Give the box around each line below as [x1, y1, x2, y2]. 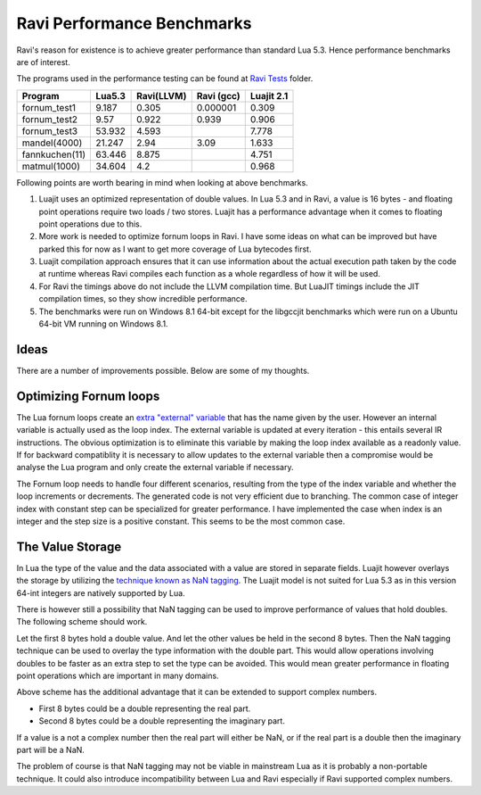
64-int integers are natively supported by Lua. [16, 587, 186, 598]
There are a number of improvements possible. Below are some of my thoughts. [16, 365, 310, 376]
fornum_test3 [21, 125, 78, 137]
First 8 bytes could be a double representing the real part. [38, 703, 251, 714]
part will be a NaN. [16, 744, 85, 755]
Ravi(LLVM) [136, 89, 187, 102]
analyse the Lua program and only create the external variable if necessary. [16, 462, 294, 473]
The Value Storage [16, 539, 122, 554]
